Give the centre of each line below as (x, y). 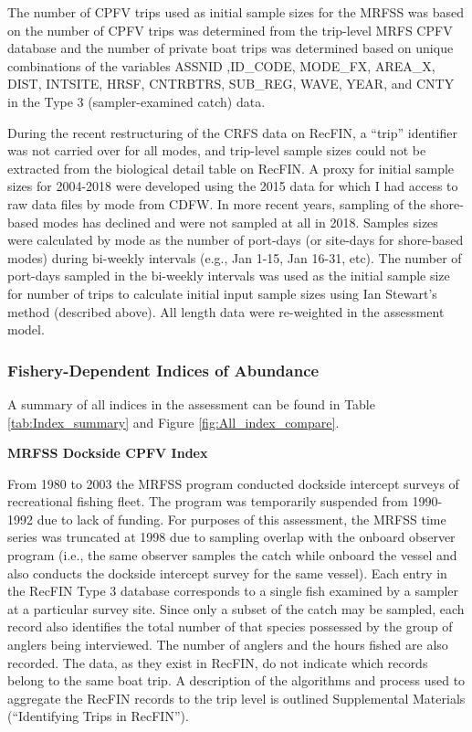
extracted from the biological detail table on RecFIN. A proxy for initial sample (231, 168)
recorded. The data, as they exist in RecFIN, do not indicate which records (218, 662)
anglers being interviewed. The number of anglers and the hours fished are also (228, 645)
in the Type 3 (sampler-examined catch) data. (136, 101)
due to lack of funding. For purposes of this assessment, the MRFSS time (241, 519)
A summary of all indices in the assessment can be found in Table (191, 403)
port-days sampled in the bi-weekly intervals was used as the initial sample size (229, 276)
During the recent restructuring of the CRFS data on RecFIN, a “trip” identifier (232, 132)
